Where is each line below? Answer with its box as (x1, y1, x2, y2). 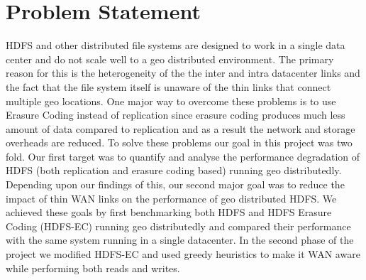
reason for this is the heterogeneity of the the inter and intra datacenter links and (6, 65, 360, 80)
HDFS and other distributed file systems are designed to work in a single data (6, 38, 345, 53)
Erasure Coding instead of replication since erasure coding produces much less (6, 107, 345, 122)
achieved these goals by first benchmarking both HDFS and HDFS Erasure (6, 205, 332, 220)
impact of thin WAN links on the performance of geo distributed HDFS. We (6, 190, 337, 205)
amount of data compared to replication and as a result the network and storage (6, 121, 355, 136)
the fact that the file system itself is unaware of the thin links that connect (6, 79, 331, 94)
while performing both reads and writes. (6, 260, 180, 275)
